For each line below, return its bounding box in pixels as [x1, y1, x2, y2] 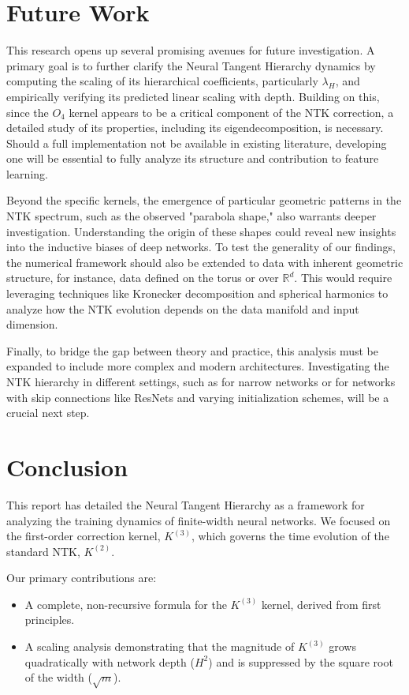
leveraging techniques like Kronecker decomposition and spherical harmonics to [6, 285, 389, 302]
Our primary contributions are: [6, 569, 157, 586]
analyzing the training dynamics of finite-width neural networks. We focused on [6, 512, 391, 528]
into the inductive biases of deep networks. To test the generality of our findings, [6, 239, 396, 255]
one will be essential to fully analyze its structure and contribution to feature [6, 150, 379, 167]
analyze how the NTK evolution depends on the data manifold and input [6, 300, 359, 317]
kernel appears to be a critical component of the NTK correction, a [69, 103, 394, 120]
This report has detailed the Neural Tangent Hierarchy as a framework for [6, 496, 365, 513]
